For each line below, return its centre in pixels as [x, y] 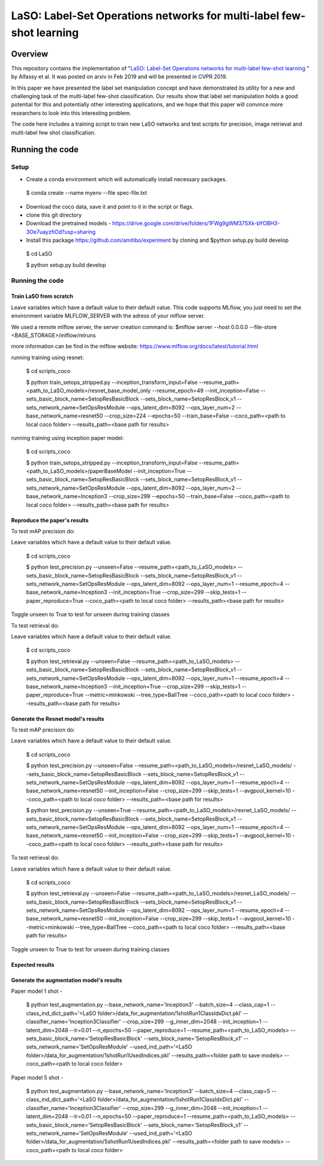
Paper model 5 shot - [37, 1078]
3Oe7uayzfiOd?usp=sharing [61, 232]
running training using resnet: [47, 357]
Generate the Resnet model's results [58, 718]
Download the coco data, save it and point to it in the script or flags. [110, 206]
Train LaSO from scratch [42, 296]
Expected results [33, 964]
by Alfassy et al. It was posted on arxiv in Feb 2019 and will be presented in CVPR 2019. [119, 77]
